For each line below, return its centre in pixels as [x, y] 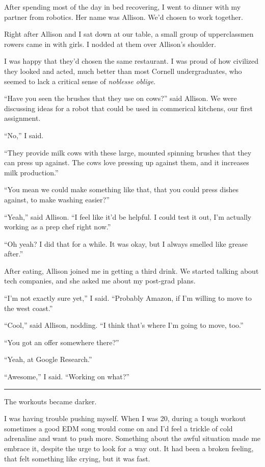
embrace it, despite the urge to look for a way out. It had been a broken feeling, [129, 448]
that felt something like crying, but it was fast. [77, 458]
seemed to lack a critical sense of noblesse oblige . [80, 81]
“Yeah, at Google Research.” [48, 359]
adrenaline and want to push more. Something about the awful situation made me [132, 438]
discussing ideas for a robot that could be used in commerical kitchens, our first [129, 108]
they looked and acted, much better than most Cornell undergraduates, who [123, 71]
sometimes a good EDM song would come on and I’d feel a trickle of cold [118, 428]
